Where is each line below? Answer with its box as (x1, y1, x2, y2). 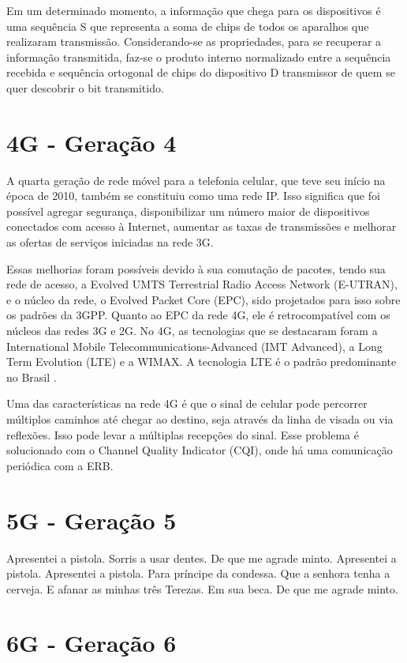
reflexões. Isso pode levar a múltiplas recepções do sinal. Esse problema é (6, 426, 359, 443)
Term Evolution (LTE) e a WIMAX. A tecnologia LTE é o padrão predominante (6, 353, 397, 370)
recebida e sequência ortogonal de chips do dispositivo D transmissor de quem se (6, 64, 395, 81)
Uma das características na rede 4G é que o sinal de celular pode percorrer (6, 395, 368, 412)
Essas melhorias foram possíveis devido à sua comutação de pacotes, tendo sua (6, 260, 386, 277)
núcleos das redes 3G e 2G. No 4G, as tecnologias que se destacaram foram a (6, 322, 378, 339)
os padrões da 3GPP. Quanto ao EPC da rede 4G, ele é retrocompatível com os (6, 307, 390, 323)
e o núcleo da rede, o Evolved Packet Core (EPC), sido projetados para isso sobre (6, 291, 401, 307)
